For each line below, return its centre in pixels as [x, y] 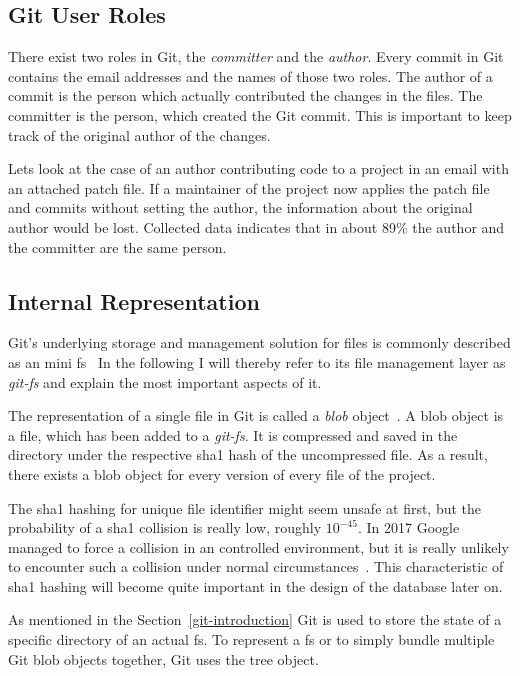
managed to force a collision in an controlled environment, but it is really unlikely [258, 546]
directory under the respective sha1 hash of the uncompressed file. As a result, [248, 454]
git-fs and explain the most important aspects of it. [165, 381]
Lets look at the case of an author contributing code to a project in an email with [258, 168]
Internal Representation [134, 300]
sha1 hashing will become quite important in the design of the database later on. [255, 585]
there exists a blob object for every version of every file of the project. [222, 473]
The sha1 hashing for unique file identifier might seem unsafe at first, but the [245, 507]
